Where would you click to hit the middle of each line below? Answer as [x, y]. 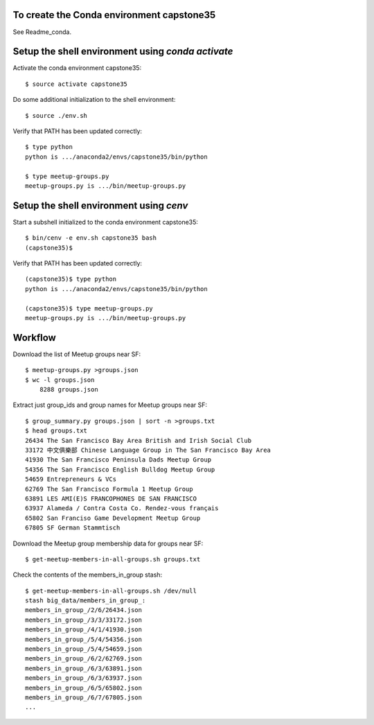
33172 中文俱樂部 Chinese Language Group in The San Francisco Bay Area [148, 450]
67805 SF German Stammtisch [73, 528]
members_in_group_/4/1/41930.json [83, 630]
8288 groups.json [69, 390]
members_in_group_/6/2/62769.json [83, 659]
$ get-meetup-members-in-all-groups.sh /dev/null [111, 591]
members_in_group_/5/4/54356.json [83, 639]
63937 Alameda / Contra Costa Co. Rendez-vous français [122, 508]
